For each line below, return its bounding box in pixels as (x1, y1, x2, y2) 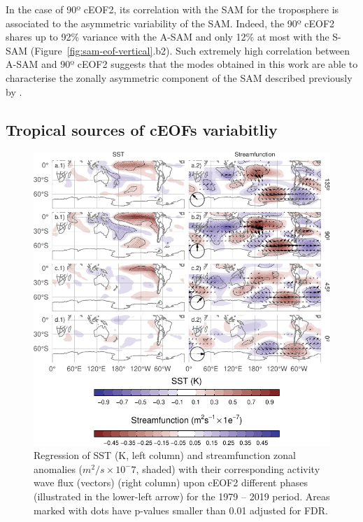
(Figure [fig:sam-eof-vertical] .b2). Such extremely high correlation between (30, 43, 350, 57)
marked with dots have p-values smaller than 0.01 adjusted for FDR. (34, 502, 329, 517)
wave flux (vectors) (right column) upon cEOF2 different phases (34, 475, 308, 490)
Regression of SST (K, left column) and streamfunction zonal (34, 448, 297, 463)
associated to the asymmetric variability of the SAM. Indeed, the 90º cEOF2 (6, 15, 335, 30)
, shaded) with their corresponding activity (136, 461, 320, 476)
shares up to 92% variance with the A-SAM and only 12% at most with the (6, 29, 329, 44)
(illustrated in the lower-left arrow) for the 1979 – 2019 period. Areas (34, 489, 330, 504)
